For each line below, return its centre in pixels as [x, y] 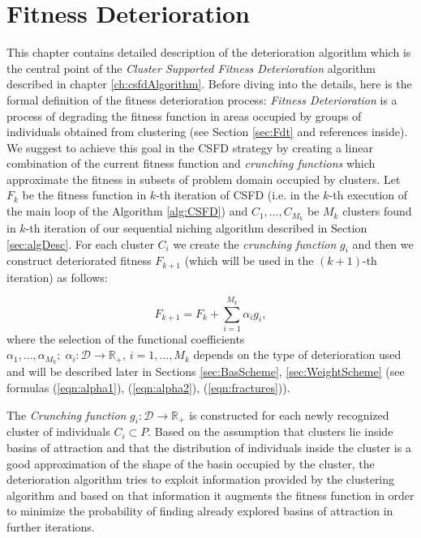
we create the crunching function [255, 243]
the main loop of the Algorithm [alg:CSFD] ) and [127, 211]
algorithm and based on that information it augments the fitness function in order [210, 495]
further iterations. [51, 526]
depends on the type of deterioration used [297, 354]
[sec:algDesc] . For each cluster [80, 243]
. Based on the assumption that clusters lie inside [271, 431]
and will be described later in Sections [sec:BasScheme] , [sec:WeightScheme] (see [206, 371]
